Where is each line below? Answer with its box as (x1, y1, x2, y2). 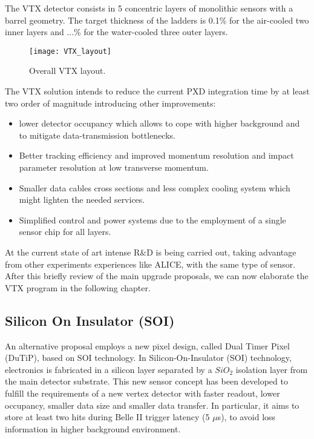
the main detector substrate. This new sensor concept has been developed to (5, 375, 288, 388)
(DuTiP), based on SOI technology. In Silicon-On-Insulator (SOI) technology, (5, 351, 292, 364)
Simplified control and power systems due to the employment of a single (19, 213, 286, 226)
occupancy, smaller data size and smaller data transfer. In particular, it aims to (5, 398, 299, 411)
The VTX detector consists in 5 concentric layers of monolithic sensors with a (5, 2, 293, 14)
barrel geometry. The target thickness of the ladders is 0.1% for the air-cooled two (5, 13, 309, 26)
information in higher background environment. (5, 422, 181, 435)
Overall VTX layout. (29, 64, 106, 77)
